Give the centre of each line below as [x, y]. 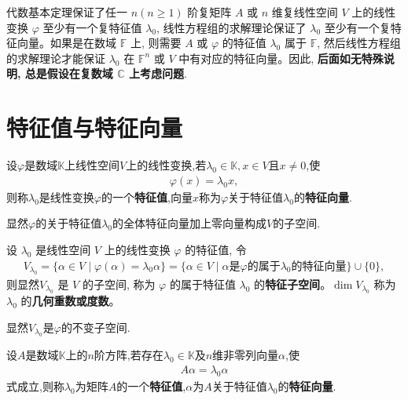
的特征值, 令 [216, 249]
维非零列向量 [246, 355]
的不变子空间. [96, 327]
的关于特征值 [69, 223]
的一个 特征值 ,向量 [147, 196]
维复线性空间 [305, 12]
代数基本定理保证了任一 [67, 12]
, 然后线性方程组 [359, 43]
